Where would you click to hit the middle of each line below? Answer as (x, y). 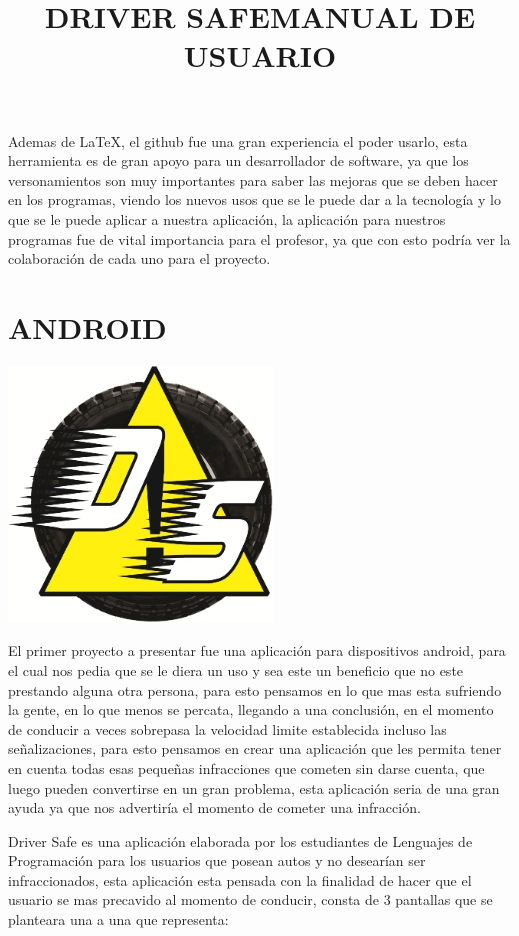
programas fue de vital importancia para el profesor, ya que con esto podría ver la (259, 238)
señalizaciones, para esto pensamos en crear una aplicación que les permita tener (255, 748)
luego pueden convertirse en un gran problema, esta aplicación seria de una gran (254, 787)
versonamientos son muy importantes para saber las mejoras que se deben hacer (253, 179)
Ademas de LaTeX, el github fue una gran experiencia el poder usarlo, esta (238, 140)
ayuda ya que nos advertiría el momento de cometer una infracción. (214, 807)
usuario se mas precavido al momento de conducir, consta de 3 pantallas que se (250, 899)
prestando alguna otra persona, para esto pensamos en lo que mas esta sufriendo (255, 689)
